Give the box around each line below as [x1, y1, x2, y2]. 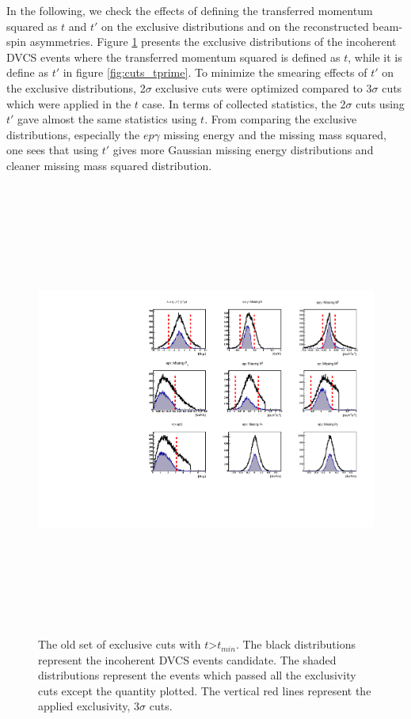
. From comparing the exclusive [204, 111, 357, 127]
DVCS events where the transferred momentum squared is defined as [6, 48, 341, 65]
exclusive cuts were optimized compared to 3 [155, 79, 372, 96]
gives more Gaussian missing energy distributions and [112, 142, 374, 158]
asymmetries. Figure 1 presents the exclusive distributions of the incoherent [29, 33, 397, 50]
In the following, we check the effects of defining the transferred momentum [6, 2, 373, 18]
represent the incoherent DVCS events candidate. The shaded [38, 651, 337, 668]
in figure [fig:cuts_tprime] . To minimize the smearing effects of [63, 64, 367, 81]
